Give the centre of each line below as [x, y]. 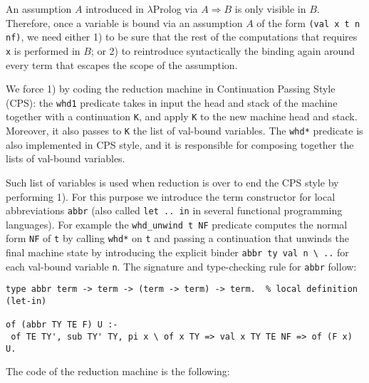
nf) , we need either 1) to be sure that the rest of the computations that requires [182, 37]
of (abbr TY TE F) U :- [62, 325]
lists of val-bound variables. [66, 158]
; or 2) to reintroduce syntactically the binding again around [223, 50]
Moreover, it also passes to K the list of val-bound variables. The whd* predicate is [184, 131]
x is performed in [43, 50]
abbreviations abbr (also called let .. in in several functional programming [174, 210]
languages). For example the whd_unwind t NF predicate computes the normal [177, 224]
